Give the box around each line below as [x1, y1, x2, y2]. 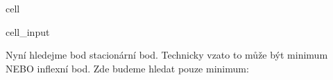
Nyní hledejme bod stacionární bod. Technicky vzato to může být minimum [6, 48, 328, 62]
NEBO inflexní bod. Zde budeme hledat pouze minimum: [6, 61, 249, 75]
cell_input [6, 24, 50, 39]
